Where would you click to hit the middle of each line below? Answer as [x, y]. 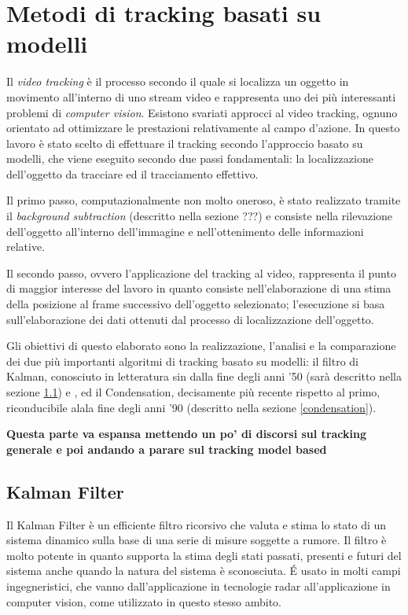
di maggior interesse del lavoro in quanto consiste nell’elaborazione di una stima [199, 288]
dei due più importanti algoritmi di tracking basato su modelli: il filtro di [182, 361]
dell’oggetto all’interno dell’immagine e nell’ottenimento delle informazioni [185, 231]
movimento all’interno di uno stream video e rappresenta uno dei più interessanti [201, 96]
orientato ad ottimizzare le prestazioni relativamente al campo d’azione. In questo [203, 128]
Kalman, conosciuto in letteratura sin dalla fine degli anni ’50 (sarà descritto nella [204, 376]
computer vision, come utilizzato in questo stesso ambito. [144, 601]
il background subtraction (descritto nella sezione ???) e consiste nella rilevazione [200, 216]
